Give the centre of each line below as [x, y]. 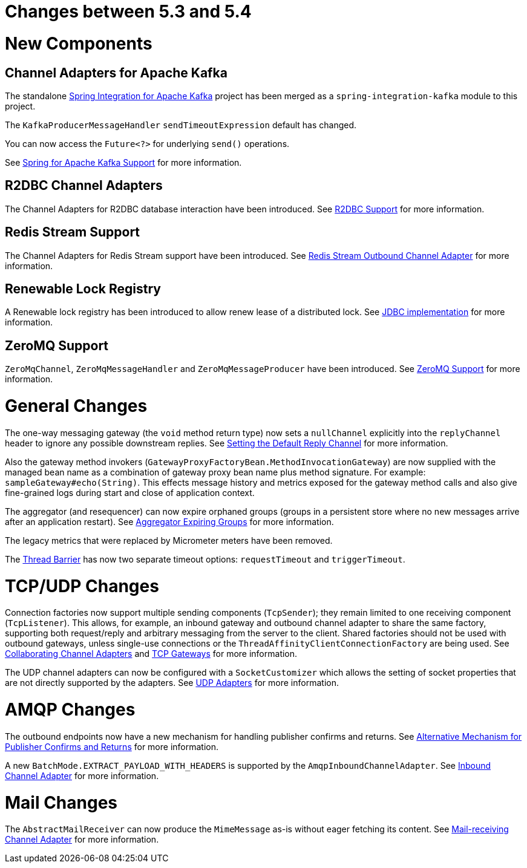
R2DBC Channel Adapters [84, 186]
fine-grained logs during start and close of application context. [130, 492]
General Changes [76, 406]
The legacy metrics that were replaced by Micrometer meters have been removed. [169, 540]
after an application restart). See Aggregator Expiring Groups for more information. [169, 521]
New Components [79, 43]
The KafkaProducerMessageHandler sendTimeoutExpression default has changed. [181, 125]
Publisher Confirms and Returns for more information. [112, 746]
